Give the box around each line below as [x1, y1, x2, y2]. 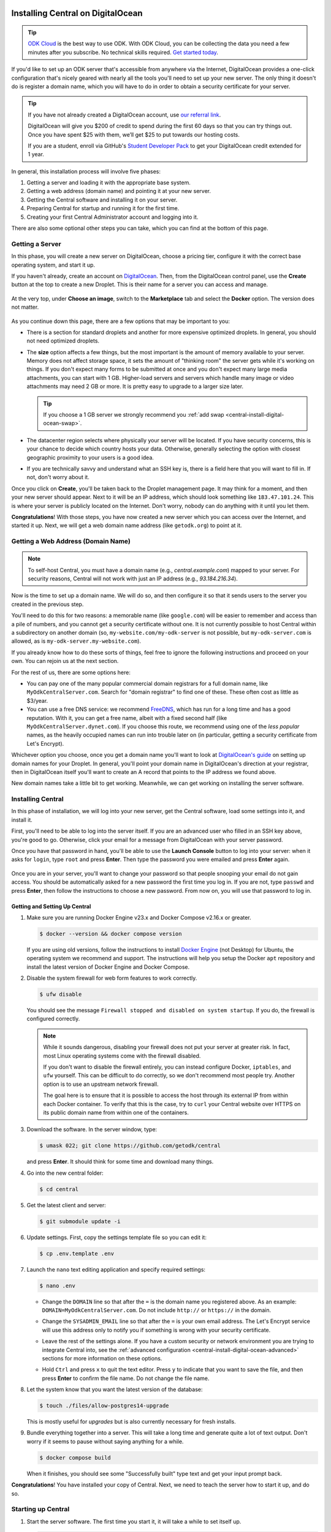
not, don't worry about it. [26, 474, 90, 481]
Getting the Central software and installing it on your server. [26, 196, 178, 203]
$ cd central [39, 1186, 79, 1193]
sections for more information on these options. [42, 1354, 162, 1362]
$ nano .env [39, 1282, 76, 1289]
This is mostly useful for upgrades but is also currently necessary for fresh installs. [26, 1418, 236, 1425]
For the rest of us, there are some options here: [11, 669, 131, 676]
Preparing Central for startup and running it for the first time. [26, 205, 180, 212]
